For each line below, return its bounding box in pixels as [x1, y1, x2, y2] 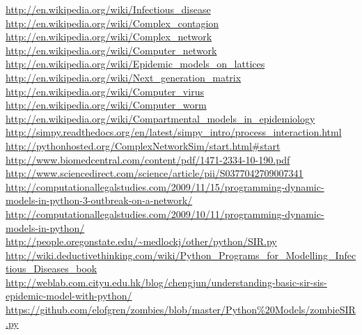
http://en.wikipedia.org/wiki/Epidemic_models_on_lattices [6, 56, 265, 71]
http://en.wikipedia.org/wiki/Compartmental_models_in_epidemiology [6, 111, 315, 125]
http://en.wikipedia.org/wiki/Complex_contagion [6, 15, 219, 30]
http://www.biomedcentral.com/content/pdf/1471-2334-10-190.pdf [6, 152, 290, 166]
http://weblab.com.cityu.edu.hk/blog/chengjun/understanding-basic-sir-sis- [6, 274, 327, 289]
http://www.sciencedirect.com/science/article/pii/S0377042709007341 [6, 166, 304, 180]
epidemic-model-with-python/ [6, 288, 132, 303]
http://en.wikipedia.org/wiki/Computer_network [6, 42, 217, 57]
